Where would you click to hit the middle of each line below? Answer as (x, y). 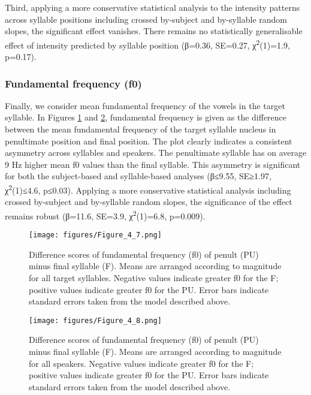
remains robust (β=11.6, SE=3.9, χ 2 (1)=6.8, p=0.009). (105, 215)
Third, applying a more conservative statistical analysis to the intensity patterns (153, 7)
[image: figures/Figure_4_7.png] (95, 235)
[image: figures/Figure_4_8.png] (95, 320)
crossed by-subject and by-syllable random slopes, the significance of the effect (149, 202)
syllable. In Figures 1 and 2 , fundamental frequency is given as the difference (146, 117)
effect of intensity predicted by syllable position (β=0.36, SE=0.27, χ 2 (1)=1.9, (147, 44)
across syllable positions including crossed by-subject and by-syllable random (146, 19)
